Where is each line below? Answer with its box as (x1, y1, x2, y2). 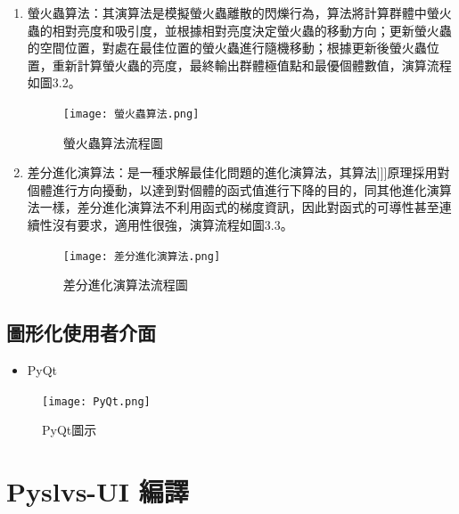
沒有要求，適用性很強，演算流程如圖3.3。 (52, 216, 293, 233)
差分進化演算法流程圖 (62, 275, 188, 294)
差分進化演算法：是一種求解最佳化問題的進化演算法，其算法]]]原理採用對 (27, 163, 450, 182)
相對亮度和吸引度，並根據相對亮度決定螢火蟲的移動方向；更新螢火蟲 (52, 20, 452, 39)
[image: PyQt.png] (42, 395, 151, 408)
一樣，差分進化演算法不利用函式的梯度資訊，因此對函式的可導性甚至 (39, 198, 439, 216)
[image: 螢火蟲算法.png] (62, 107, 200, 120)
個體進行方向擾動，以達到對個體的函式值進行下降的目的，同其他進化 (27, 180, 427, 199)
